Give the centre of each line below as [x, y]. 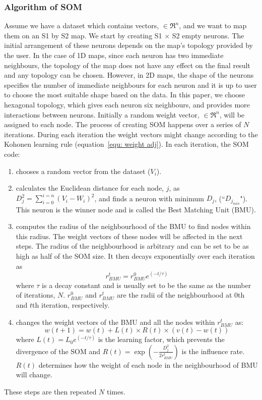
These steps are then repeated [50, 391]
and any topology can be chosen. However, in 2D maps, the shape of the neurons [129, 75]
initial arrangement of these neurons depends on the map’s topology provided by [129, 45]
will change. [34, 375]
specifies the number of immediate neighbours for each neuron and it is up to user [130, 84]
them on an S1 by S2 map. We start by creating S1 [83, 35]
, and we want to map [213, 25]
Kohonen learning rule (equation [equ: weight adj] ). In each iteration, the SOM [126, 144]
